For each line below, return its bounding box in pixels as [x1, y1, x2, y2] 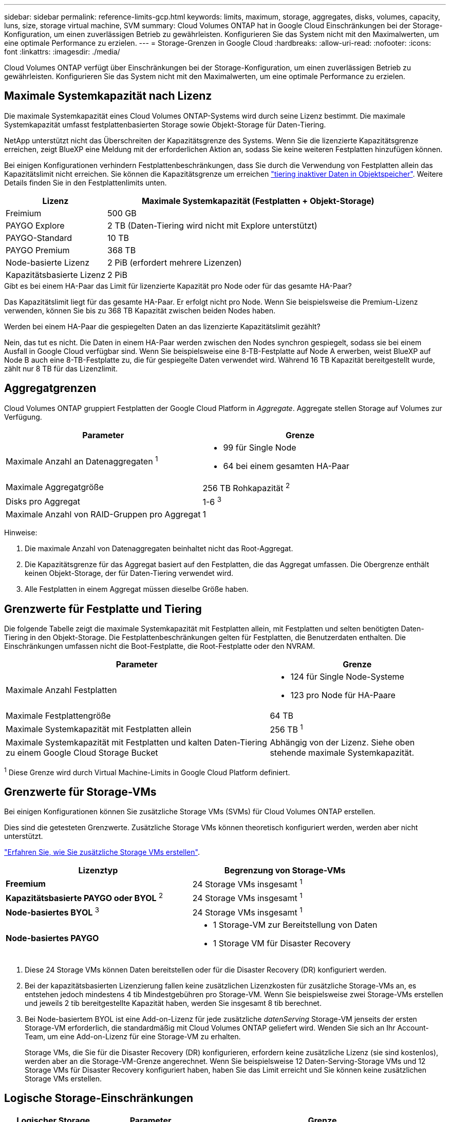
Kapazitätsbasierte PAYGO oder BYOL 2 [6, 891, 163, 904]
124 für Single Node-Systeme [290, 671, 404, 682]
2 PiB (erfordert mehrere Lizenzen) [107, 257, 242, 268]
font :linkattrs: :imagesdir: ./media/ [4, 47, 120, 56]
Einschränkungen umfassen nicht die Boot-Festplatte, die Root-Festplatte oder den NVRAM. [4, 642, 315, 651]
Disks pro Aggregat [6, 496, 81, 507]
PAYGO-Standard [6, 232, 72, 243]
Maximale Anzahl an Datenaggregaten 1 [6, 455, 158, 467]
